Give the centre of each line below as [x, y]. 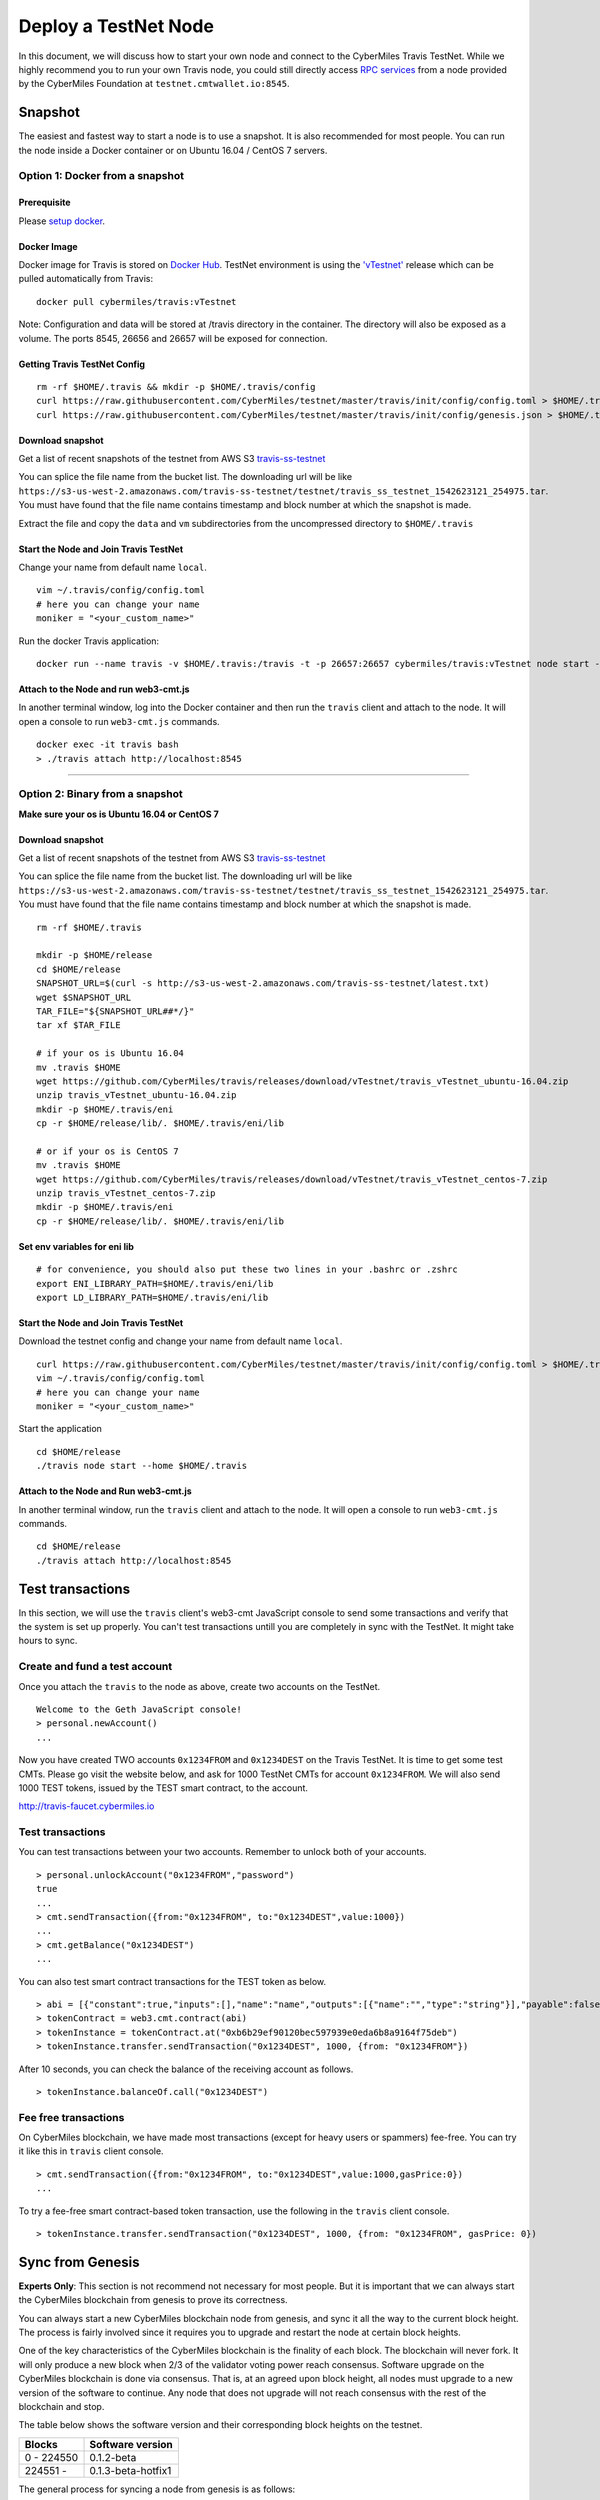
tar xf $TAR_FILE [78, 1025]
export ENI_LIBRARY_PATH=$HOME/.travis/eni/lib [155, 1283]
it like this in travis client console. [91, 2151]
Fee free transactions [71, 2117]
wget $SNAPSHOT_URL [84, 997]
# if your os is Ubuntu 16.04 [110, 1053]
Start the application [60, 1429]
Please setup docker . [61, 221]
